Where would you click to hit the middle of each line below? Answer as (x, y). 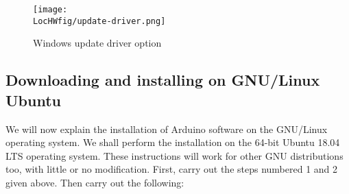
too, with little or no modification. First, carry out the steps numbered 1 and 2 (172, 169)
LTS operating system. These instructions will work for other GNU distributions (174, 155)
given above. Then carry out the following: (95, 182)
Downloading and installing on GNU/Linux (163, 80)
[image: (50, 10)
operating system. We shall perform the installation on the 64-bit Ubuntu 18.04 (173, 142)
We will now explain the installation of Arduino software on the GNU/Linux (167, 129)
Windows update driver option (97, 43)
